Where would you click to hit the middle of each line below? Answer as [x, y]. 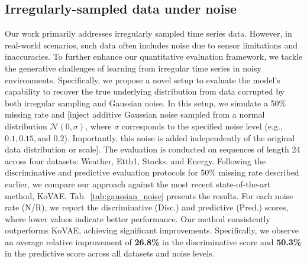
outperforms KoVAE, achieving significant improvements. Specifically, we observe [152, 230]
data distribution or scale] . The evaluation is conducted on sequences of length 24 [153, 149]
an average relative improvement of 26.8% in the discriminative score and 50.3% [153, 241]
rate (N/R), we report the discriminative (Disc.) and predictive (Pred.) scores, [147, 207]
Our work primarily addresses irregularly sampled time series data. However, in [148, 33]
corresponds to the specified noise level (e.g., [202, 126]
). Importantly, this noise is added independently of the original [180, 137]
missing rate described [259, 172]
